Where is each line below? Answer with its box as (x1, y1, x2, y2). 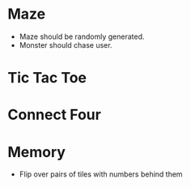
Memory (7, 142, 66, 161)
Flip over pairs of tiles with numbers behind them (19, 169, 183, 179)
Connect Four (7, 106, 102, 124)
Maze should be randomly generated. (19, 32, 145, 41)
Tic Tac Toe (7, 69, 87, 87)
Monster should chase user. (19, 40, 112, 49)
